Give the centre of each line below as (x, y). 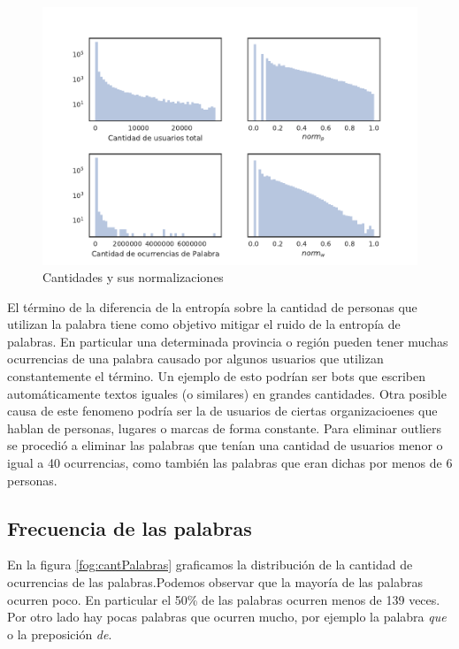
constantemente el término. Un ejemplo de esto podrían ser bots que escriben (217, 376)
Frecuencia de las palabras (130, 527)
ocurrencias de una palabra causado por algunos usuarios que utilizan (195, 359)
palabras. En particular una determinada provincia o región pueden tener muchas (228, 341)
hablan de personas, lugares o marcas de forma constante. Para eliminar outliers (224, 428)
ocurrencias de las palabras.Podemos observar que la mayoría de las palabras (215, 582)
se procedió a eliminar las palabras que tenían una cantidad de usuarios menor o (225, 445)
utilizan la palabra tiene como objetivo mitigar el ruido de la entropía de (204, 324)
